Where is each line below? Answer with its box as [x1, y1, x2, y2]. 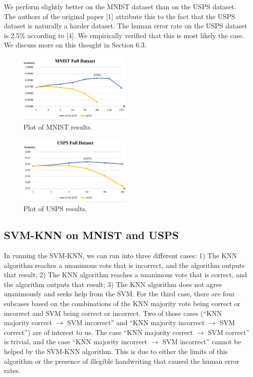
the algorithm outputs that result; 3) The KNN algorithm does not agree [4, 279, 222, 289]
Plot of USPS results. [23, 203, 87, 214]
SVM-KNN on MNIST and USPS [4, 227, 179, 243]
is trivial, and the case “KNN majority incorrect [4, 336, 148, 347]
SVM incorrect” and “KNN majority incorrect [67, 317, 205, 328]
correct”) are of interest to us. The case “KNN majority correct [4, 327, 193, 337]
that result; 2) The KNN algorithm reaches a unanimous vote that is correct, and [4, 269, 247, 280]
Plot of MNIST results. [23, 121, 93, 132]
